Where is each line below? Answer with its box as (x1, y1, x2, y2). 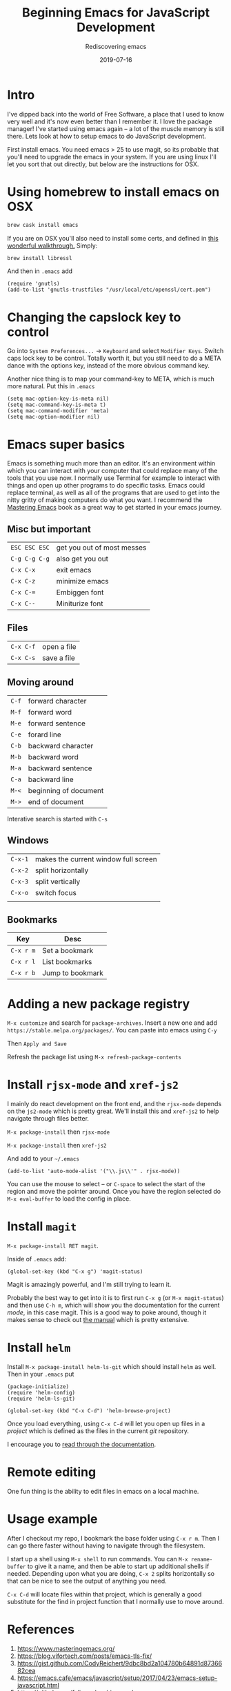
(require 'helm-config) (7, 1390, 76, 1397)
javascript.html (17, 1681, 60, 1689)
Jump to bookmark (42, 968, 103, 978)
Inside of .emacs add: (7, 1255, 67, 1263)
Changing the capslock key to (7, 309, 181, 325)
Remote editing (7, 1464, 97, 1480)
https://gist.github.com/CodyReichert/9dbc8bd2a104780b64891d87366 (17, 1659, 223, 1667)
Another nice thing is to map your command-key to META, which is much (7, 374, 215, 383)
